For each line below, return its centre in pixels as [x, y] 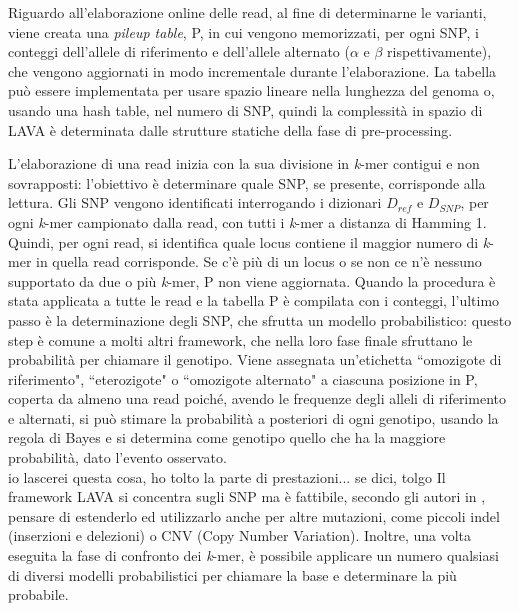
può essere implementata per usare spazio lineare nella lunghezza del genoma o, [251, 90]
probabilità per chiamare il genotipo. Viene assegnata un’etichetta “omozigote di [255, 359]
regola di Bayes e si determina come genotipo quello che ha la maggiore [227, 437]
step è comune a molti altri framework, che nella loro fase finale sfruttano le [240, 339]
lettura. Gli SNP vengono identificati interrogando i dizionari [195, 202]
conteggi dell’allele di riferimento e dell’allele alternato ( [179, 51]
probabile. [38, 594]
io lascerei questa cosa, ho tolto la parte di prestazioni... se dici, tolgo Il [227, 476]
